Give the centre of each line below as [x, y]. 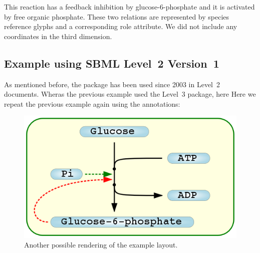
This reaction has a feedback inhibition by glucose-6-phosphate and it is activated [129, 7]
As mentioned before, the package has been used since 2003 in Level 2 [112, 84]
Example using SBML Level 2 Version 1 [112, 63]
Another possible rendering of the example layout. [101, 245]
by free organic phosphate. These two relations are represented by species [117, 16]
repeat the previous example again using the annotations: [92, 103]
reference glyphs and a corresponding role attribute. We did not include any [121, 26]
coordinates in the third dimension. [58, 36]
